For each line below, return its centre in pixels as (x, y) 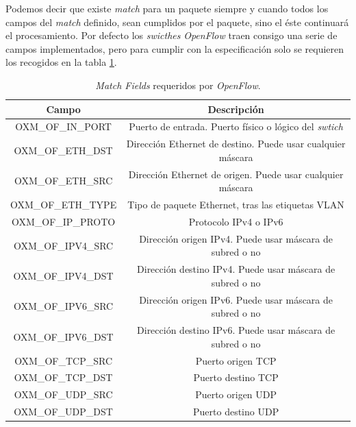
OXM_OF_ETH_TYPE (64, 205)
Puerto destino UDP (236, 412)
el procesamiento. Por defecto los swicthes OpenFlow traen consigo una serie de (171, 35)
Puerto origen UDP (236, 394)
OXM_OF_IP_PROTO (63, 221)
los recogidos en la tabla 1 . (61, 62)
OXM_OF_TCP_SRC (64, 360)
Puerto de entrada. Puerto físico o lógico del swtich (236, 126)
